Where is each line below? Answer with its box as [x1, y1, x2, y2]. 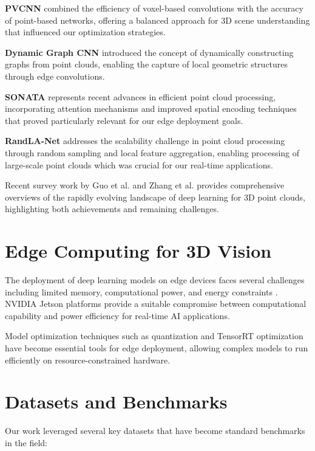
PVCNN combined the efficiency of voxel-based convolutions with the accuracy [5, 2, 303, 14]
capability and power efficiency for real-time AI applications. [5, 309, 230, 322]
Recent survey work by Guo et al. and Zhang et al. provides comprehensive [5, 179, 285, 191]
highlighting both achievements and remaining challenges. [5, 202, 219, 215]
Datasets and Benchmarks [5, 389, 228, 414]
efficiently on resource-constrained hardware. [5, 353, 171, 366]
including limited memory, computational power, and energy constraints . [5, 285, 278, 298]
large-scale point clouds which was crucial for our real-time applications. [5, 158, 273, 171]
